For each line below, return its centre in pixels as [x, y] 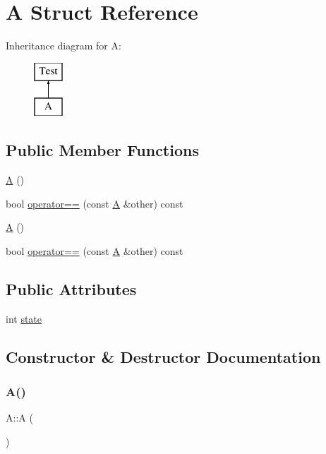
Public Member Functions [102, 150]
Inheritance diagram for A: [64, 46]
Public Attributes [71, 288]
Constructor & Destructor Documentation [163, 356]
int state [24, 318]
